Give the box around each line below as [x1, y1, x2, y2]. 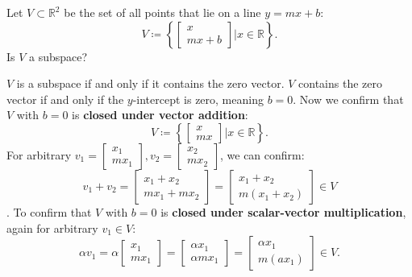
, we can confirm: [219, 146, 305, 163]
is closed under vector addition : [72, 106, 248, 123]
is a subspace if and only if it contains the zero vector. [16, 75, 285, 92]
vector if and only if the [6, 90, 124, 107]
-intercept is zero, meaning [132, 90, 264, 107]
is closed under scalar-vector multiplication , [160, 203, 406, 220]
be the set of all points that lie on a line [64, 4, 261, 20]
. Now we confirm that [293, 90, 404, 107]
